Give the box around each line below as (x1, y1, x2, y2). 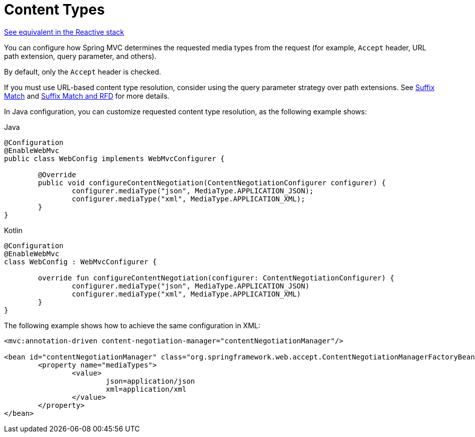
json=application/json (106, 377, 195, 385)
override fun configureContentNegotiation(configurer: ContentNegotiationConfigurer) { (38, 273, 394, 282)
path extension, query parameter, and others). (4, 51, 156, 60)
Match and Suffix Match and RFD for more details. (4, 91, 170, 100)
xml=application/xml (106, 385, 187, 393)
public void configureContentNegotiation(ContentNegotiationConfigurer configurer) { (38, 178, 386, 187)
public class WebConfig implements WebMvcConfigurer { (4, 154, 225, 163)
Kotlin (4, 226, 23, 235)
